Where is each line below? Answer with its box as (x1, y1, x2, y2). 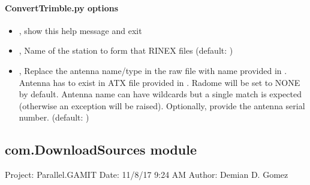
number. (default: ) (19, 111, 89, 124)
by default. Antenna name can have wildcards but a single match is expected (19, 88, 302, 100)
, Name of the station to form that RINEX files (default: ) (19, 44, 233, 57)
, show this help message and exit (19, 24, 142, 36)
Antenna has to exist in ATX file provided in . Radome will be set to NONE (19, 76, 300, 88)
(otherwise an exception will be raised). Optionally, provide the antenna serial (19, 99, 305, 112)
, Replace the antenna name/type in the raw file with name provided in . (19, 64, 287, 76)
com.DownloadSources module (5, 140, 197, 159)
